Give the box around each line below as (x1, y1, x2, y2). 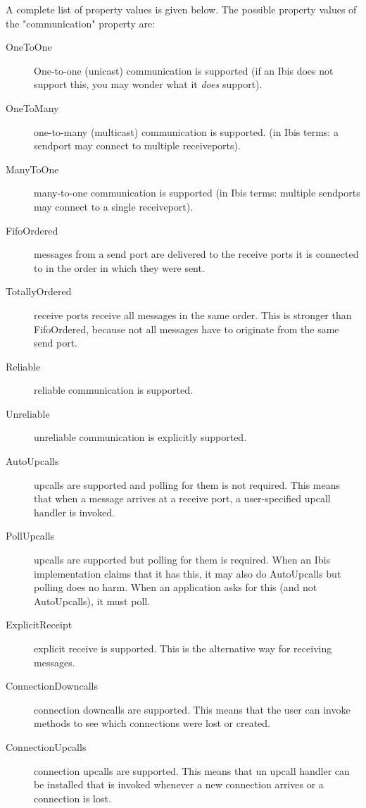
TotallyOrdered (6, 284, 72, 299)
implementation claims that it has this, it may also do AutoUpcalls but (34, 566, 341, 580)
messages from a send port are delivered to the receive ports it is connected (34, 247, 359, 261)
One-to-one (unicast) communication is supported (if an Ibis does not (34, 63, 334, 77)
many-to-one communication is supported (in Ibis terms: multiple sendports (34, 185, 360, 200)
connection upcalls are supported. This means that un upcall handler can (34, 763, 350, 778)
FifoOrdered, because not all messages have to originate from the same (34, 321, 339, 336)
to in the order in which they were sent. (34, 260, 205, 275)
